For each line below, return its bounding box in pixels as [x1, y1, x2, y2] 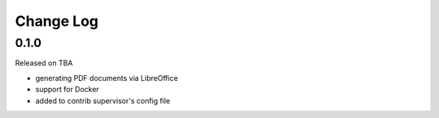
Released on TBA [15, 58, 73, 68]
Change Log [15, 12, 99, 30]
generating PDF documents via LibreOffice [35, 73, 179, 82]
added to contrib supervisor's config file [35, 95, 171, 105]
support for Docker [35, 85, 99, 95]
